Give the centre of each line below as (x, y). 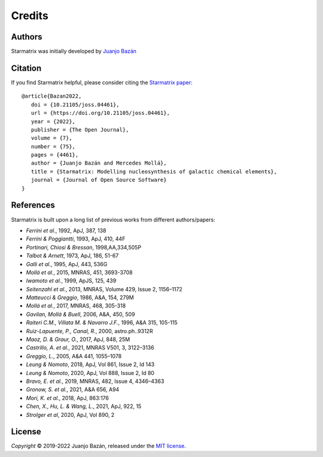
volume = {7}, (51, 138)
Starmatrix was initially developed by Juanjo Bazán (74, 51)
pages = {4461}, (55, 155)
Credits (30, 16)
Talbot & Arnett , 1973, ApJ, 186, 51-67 (72, 256)
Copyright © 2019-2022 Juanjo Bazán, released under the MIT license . (99, 446)
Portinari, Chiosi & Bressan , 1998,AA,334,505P (84, 247)
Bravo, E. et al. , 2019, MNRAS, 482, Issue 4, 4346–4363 (95, 381)
